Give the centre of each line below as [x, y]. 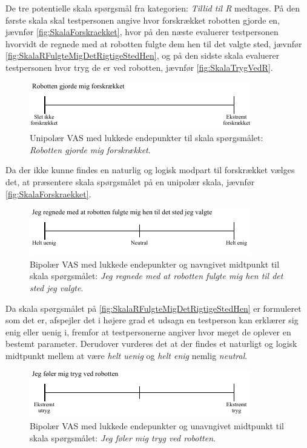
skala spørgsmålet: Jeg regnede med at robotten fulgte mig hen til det [157, 276]
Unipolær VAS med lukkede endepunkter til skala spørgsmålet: [147, 138]
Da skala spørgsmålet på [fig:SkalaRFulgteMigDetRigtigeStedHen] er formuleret [153, 308]
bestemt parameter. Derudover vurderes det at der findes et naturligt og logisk [151, 344]
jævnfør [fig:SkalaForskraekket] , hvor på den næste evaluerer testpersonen [142, 32]
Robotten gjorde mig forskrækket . [90, 149]
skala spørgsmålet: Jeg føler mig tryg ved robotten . [123, 437]
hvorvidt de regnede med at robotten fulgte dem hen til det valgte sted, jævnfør [154, 43]
